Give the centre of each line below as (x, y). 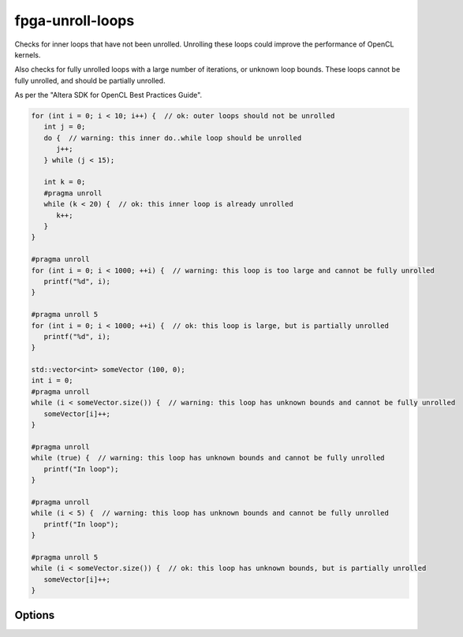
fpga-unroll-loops (75, 20)
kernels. (28, 54)
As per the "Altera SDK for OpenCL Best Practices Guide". (108, 95)
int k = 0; (65, 182)
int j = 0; (65, 127)
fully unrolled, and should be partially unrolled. (90, 80)
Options (35, 615)
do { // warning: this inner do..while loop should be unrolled (173, 138)
